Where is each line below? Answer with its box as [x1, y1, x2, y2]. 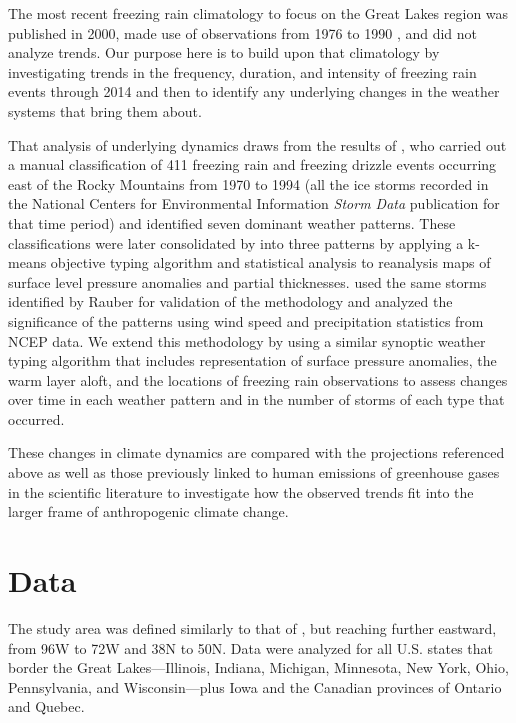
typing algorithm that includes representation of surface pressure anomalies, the [8, 350, 497, 371]
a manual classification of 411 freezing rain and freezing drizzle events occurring [8, 154, 497, 175]
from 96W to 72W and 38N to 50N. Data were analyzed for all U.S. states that [8, 637, 494, 658]
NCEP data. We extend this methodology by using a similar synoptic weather [8, 330, 486, 351]
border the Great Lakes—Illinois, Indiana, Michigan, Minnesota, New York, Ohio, [8, 657, 509, 678]
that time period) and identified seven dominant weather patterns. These [8, 212, 456, 233]
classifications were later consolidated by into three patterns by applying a [8, 232, 464, 253]
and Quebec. [8, 696, 85, 717]
